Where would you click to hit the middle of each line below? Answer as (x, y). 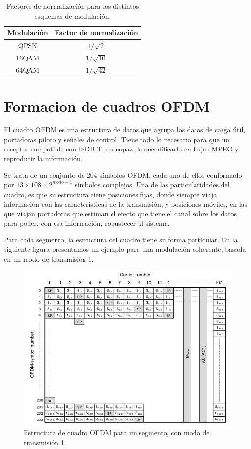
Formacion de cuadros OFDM (107, 106)
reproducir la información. (43, 158)
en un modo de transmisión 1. (49, 259)
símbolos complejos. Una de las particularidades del (152, 184)
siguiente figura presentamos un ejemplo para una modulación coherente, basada (125, 249)
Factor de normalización (96, 33)
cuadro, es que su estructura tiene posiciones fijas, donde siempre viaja (111, 194)
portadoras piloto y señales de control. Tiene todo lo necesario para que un (117, 139)
